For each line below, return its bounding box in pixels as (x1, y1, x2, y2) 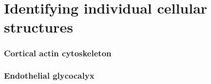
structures (4, 17, 73, 37)
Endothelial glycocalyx (4, 69, 95, 82)
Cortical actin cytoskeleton (4, 47, 112, 59)
